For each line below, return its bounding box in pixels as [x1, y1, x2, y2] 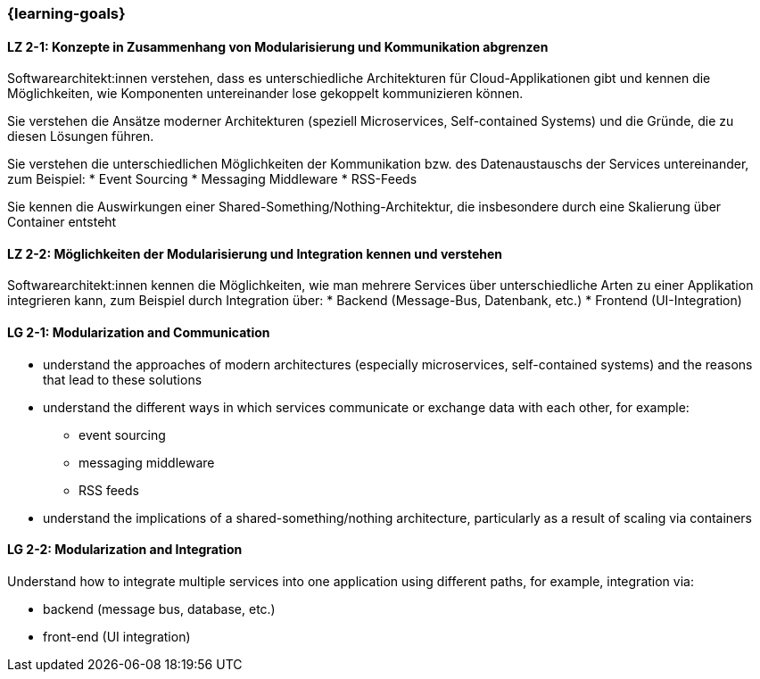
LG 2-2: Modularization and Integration [7, 542, 243, 558]
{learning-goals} [7, 4, 126, 22]
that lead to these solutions [43, 371, 202, 387]
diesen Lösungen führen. [7, 128, 154, 145]
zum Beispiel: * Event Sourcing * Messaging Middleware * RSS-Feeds [7, 171, 417, 187]
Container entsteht [7, 214, 117, 230]
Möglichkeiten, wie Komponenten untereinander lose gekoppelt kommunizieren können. [7, 86, 524, 102]
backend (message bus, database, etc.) [43, 600, 276, 617]
